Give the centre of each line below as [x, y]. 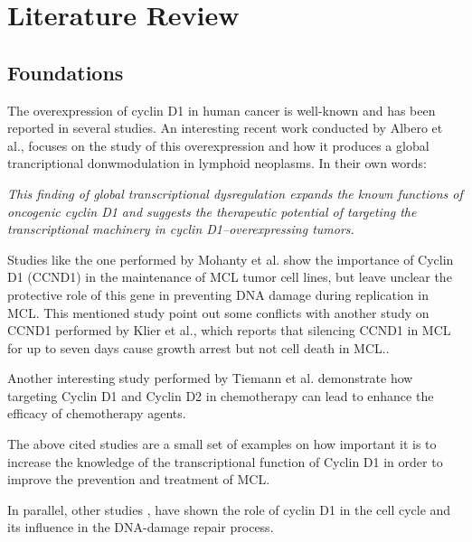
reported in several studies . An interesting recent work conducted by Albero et [225, 128]
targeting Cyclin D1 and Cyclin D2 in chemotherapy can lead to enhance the [221, 395]
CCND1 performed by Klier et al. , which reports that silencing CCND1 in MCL [229, 330]
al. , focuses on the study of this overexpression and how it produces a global [218, 145]
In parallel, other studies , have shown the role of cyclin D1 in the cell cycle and [229, 509]
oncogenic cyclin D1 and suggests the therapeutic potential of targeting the [212, 211]
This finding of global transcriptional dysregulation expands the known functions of [235, 193]
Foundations [66, 72]
